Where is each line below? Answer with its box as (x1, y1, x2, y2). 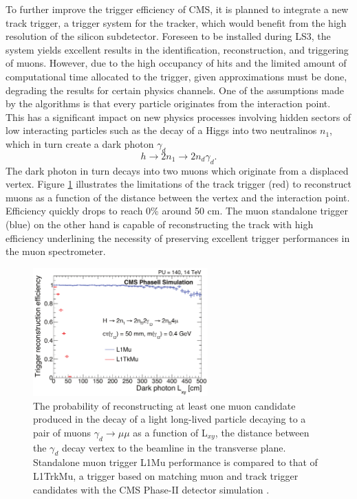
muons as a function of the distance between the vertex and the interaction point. (6, 190, 350, 204)
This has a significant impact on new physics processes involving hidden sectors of (6, 109, 351, 124)
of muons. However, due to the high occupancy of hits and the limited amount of (6, 56, 347, 70)
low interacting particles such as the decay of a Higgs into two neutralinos (6, 123, 317, 137)
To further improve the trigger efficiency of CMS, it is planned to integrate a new (6, 2, 349, 16)
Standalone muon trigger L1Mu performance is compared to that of (33, 455, 318, 469)
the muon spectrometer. (6, 244, 106, 258)
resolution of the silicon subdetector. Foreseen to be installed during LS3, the (6, 29, 331, 43)
